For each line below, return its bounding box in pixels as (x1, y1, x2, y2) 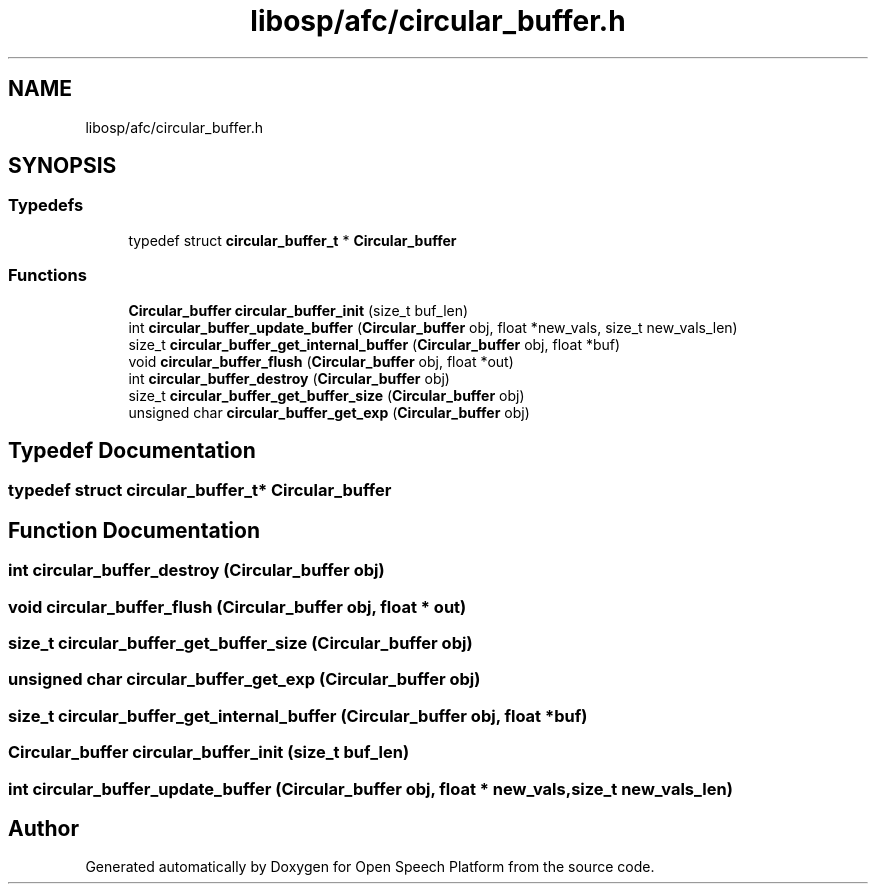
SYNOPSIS (8, 153, 117, 179)
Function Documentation (8, 517, 260, 543)
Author (8, 815, 79, 841)
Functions (8, 265, 87, 286)
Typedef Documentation (8, 437, 256, 463)
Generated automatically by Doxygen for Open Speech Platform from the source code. (85, 858, 655, 876)
